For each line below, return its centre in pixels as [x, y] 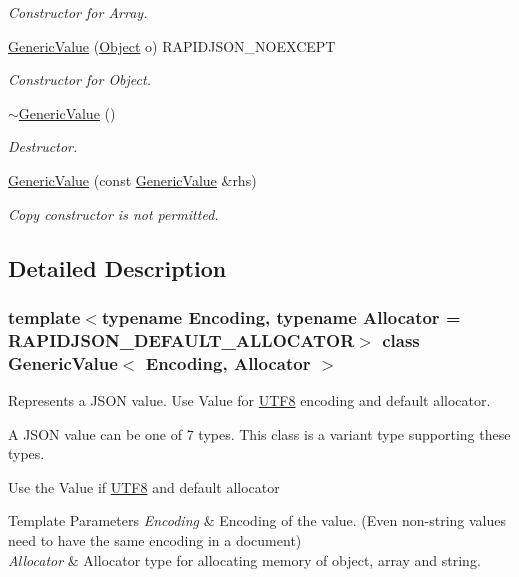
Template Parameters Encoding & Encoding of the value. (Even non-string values [257, 520]
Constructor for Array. [78, 12]
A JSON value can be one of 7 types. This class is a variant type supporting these [259, 433]
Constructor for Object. [79, 79]
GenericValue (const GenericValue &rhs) [132, 179]
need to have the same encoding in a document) [155, 539]
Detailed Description [117, 267]
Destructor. [43, 146]
